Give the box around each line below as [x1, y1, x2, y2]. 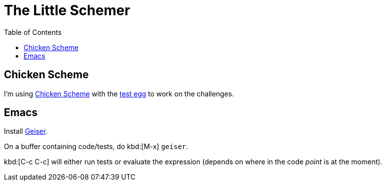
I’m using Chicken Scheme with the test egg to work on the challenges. [4, 89, 234, 98]
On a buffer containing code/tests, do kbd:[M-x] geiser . [4, 142, 188, 151]
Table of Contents [4, 28, 62, 36]
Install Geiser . [4, 127, 48, 136]
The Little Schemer [4, 2, 130, 19]
